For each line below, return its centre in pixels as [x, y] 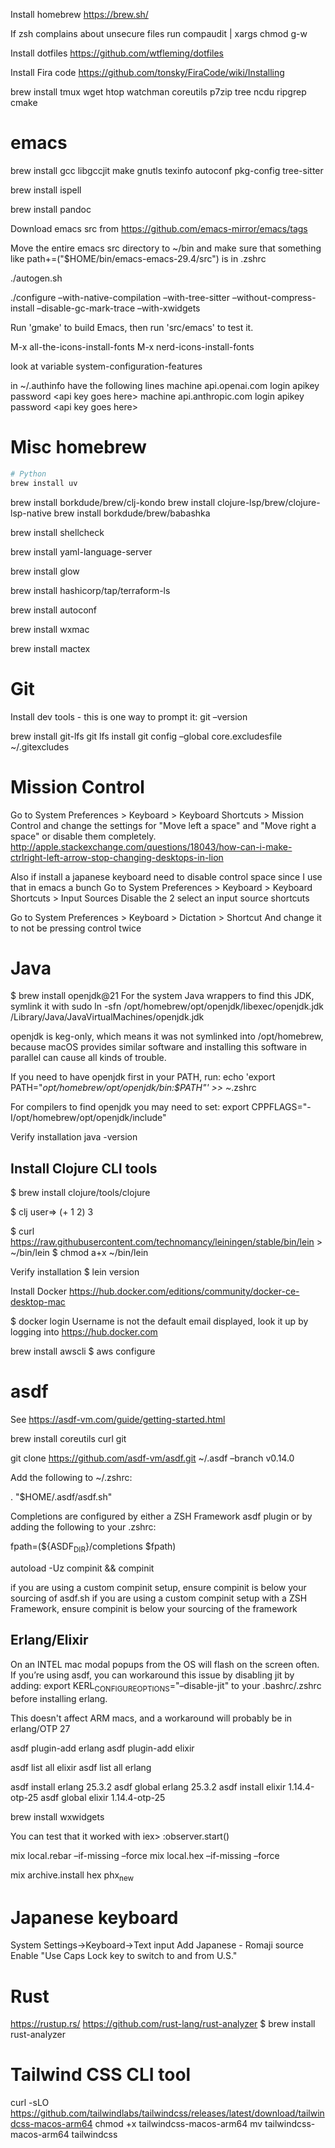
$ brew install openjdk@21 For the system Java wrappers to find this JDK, [162, 996]
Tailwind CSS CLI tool [101, 2075]
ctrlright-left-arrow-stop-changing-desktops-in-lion [117, 857]
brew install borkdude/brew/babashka [132, 513]
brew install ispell [46, 190]
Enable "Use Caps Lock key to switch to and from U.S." [124, 1956]
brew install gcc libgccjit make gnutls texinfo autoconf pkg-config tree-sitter [167, 170]
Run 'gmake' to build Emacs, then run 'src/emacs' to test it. [132, 327]
